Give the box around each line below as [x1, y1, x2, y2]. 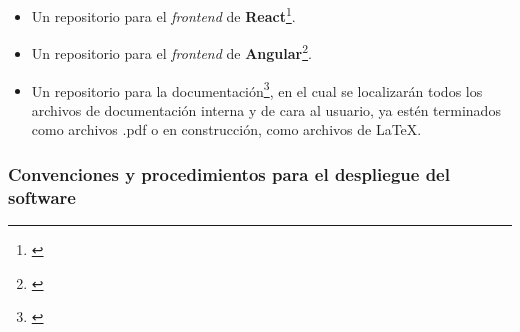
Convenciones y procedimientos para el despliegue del [8, 161, 450, 186]
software [8, 184, 76, 209]
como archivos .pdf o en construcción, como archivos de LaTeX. [31, 119, 422, 140]
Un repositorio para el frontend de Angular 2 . [31, 40, 312, 63]
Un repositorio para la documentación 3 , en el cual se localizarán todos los [31, 77, 483, 101]
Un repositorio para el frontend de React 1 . [31, 3, 296, 26]
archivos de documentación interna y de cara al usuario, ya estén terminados [31, 99, 501, 120]
